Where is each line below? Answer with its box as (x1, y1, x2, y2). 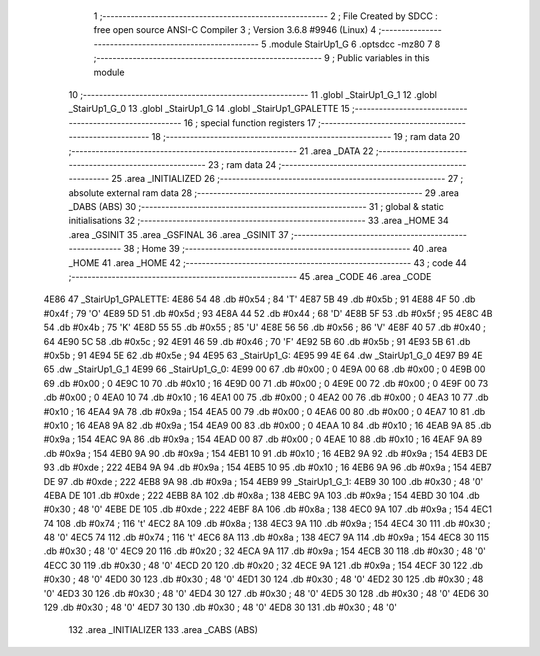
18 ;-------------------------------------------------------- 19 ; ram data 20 (151, 131, 460, 143)
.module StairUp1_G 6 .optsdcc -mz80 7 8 (268, 38, 441, 50)
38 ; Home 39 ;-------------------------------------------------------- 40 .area (123, 243, 448, 255)
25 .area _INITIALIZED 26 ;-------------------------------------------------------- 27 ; (111, 173, 464, 185)
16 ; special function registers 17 (183, 116, 317, 129)
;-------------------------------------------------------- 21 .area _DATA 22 (68, 145, 374, 157)
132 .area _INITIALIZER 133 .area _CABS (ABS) (68, 624, 259, 636)
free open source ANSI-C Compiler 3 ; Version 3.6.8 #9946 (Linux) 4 (93, 24, 377, 36)
